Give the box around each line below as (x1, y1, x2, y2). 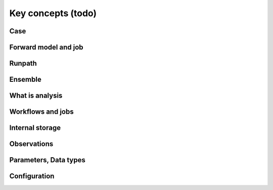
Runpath (9, 59, 37, 68)
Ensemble (9, 75, 41, 84)
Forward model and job (9, 43, 83, 52)
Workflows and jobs (9, 108, 74, 116)
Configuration (9, 172, 55, 180)
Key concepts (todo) (9, 8, 97, 19)
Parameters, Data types (9, 156, 85, 164)
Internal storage (9, 124, 61, 132)
